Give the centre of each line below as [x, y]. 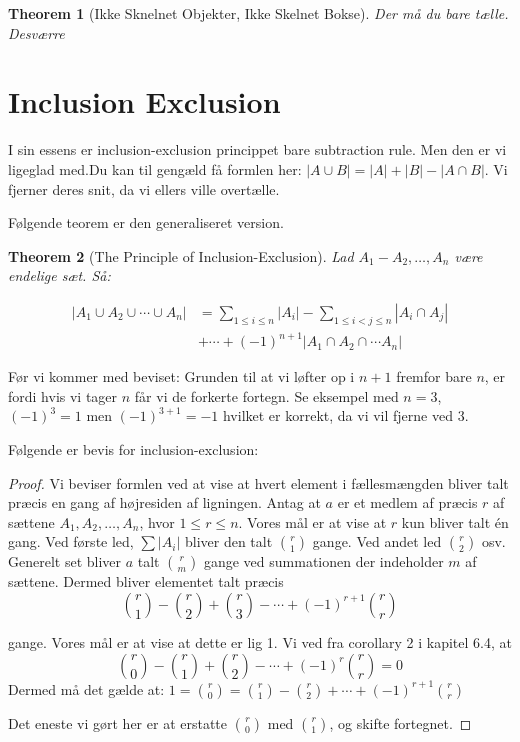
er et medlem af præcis [407, 502]
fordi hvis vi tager [63, 395]
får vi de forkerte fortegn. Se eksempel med [266, 395]
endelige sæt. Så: [59, 275]
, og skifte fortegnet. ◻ [400, 722]
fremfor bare [434, 376]
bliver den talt [228, 541]
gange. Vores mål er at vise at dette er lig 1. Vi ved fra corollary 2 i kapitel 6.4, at [260, 641]
